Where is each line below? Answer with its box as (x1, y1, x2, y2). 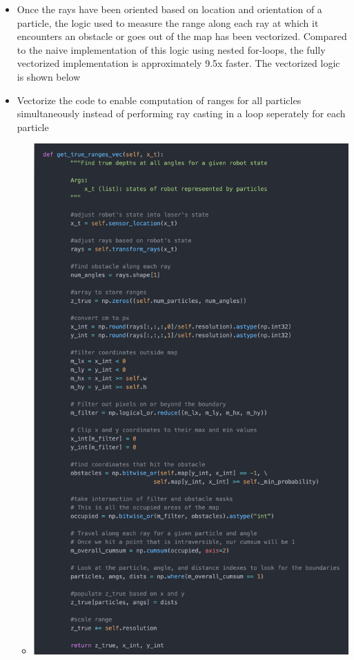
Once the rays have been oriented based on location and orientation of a (17, 2, 322, 16)
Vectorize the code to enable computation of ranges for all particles (17, 92, 302, 107)
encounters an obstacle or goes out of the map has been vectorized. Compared (17, 29, 347, 43)
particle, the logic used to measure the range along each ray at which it (17, 15, 319, 30)
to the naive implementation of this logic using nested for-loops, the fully (17, 42, 326, 57)
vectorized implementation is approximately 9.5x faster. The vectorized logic (17, 56, 340, 70)
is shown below (17, 69, 81, 83)
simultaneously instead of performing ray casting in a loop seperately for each (17, 106, 346, 121)
